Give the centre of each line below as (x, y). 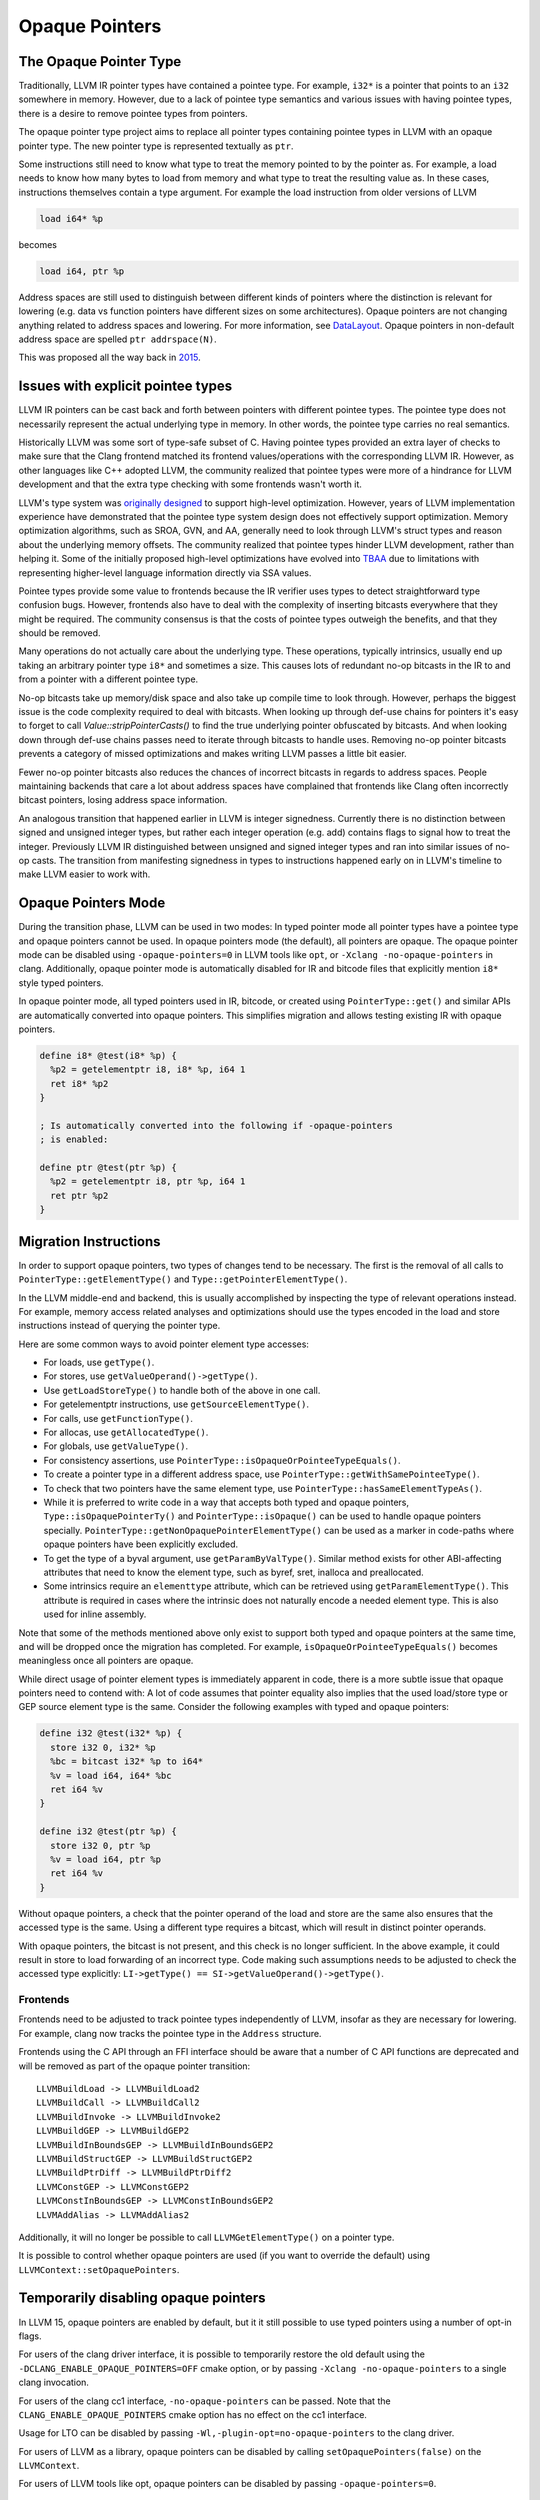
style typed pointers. (61, 982)
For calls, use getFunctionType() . (118, 1418)
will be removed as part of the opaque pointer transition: (134, 2066)
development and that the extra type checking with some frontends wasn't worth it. (190, 484)
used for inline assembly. (95, 1614)
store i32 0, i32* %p (103, 1747)
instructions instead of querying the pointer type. (119, 1326)
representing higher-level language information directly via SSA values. (165, 572)
